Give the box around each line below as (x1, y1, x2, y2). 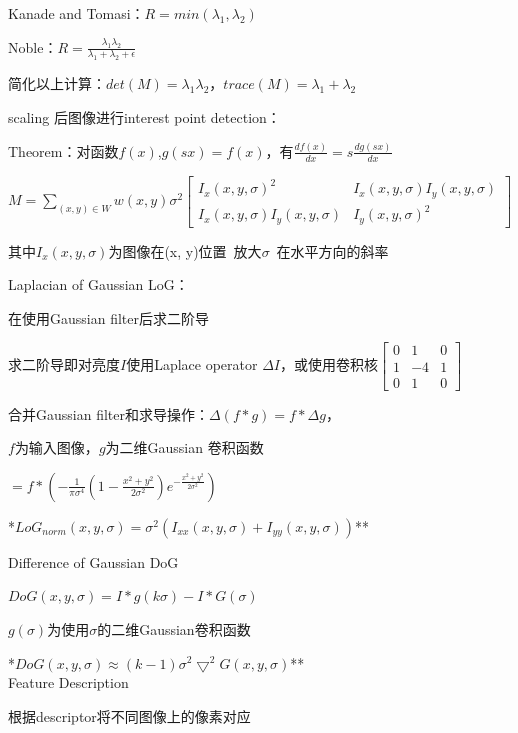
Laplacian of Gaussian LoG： (8, 274, 189, 295)
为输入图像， (14, 437, 99, 458)
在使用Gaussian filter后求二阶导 (8, 307, 209, 328)
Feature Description (8, 672, 129, 693)
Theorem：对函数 (8, 140, 119, 161)
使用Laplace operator (126, 354, 258, 374)
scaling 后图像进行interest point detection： (8, 106, 281, 127)
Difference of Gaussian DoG (8, 551, 179, 572)
